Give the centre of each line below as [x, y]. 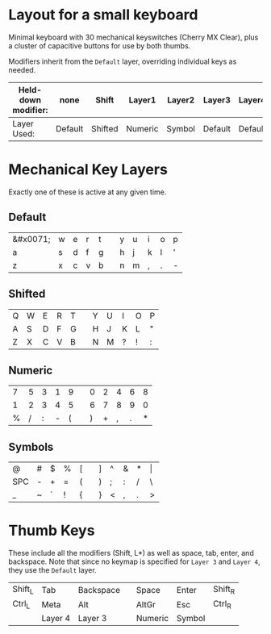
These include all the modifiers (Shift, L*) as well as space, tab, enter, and [131, 553]
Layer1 [142, 100]
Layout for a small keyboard [103, 15]
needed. [22, 69]
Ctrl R [222, 605]
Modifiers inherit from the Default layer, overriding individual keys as [123, 61]
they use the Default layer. [52, 570]
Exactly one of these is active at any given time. [88, 192]
